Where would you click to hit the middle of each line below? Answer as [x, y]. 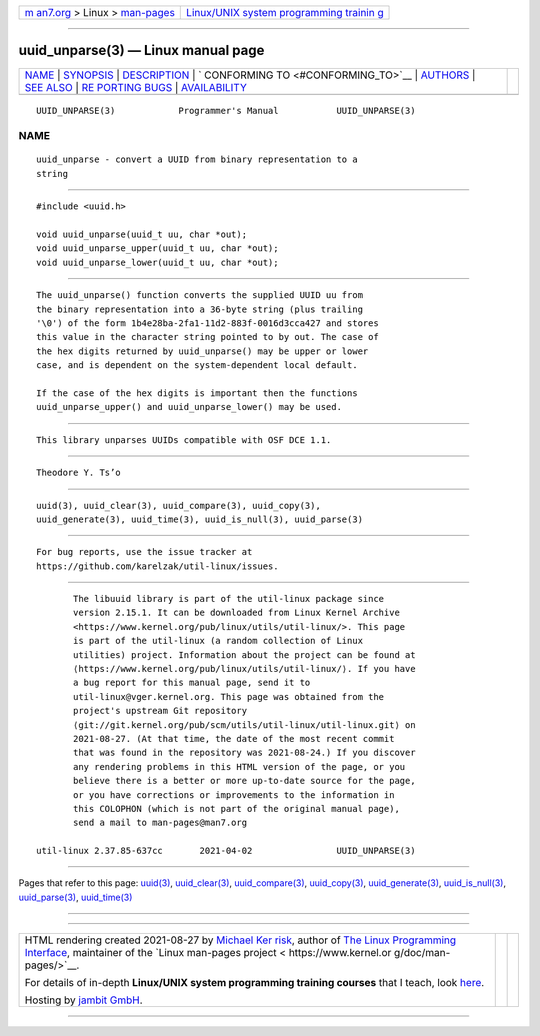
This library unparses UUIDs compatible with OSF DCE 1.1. [184, 439]
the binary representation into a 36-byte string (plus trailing [200, 309]
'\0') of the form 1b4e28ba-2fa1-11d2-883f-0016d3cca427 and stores [207, 323]
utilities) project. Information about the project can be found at [244, 654]
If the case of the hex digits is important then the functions [197, 393]
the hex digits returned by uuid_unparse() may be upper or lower [202, 351]
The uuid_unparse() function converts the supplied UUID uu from [200, 295]
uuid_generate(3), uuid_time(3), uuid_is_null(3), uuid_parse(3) [200, 519]
